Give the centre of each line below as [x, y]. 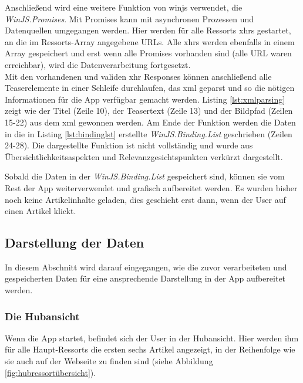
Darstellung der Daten [75, 243]
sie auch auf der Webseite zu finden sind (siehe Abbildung [109, 361]
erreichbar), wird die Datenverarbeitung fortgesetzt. [98, 64]
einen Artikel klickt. [41, 211]
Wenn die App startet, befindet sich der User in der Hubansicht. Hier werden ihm [152, 338]
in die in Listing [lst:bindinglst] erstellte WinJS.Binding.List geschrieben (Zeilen [149, 133]
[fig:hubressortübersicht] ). [51, 372]
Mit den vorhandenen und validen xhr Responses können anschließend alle [138, 76]
